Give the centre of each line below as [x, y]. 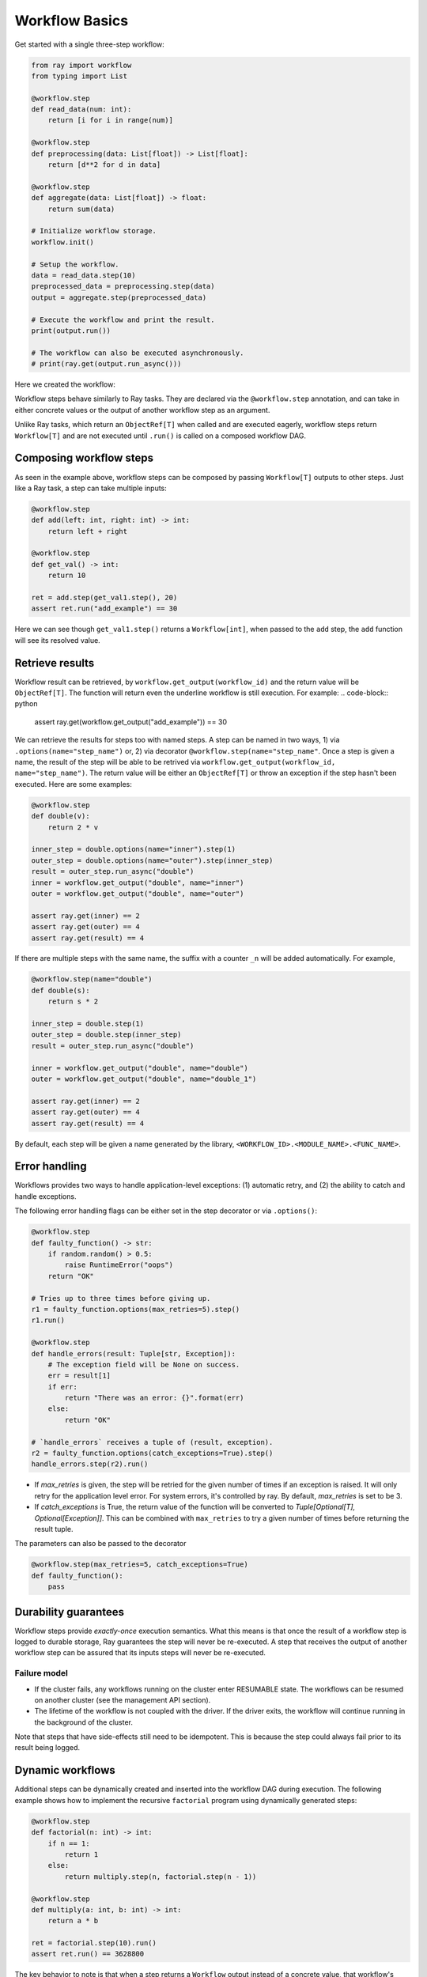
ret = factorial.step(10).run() [94, 1943]
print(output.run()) [71, 331]
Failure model [42, 1673]
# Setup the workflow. [75, 264]
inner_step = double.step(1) [88, 1024]
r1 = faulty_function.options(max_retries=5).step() [136, 1309]
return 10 [67, 576]
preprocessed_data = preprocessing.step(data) [123, 286]
